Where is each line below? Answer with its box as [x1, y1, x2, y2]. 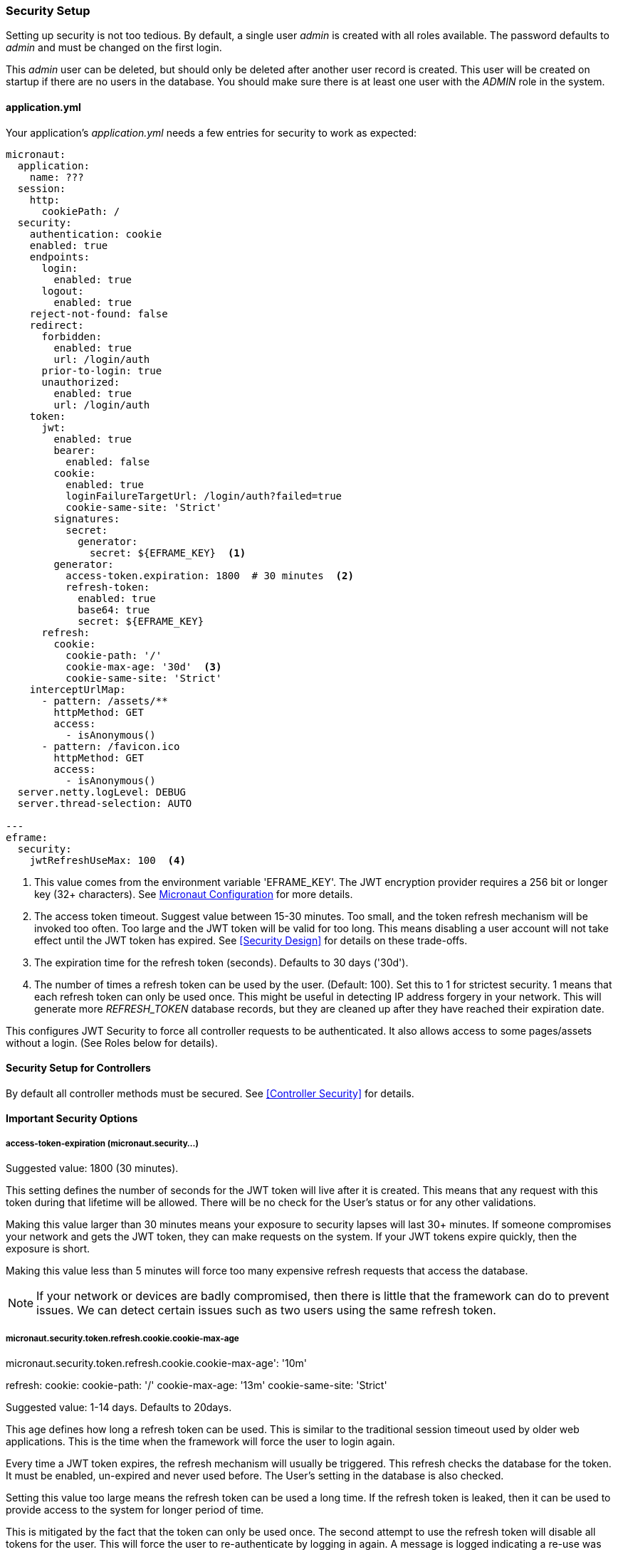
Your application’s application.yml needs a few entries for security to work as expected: [6, 126, 417, 139]
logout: [41, 285, 84, 297]
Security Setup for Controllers [6, 1062, 151, 1075]
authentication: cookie [29, 228, 162, 240]
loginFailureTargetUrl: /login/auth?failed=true [66, 490, 342, 502]
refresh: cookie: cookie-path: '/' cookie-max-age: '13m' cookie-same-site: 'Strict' [6, 1378, 387, 1391]
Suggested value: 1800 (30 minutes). [6, 1162, 179, 1175]
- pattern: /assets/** [41, 695, 168, 707]
